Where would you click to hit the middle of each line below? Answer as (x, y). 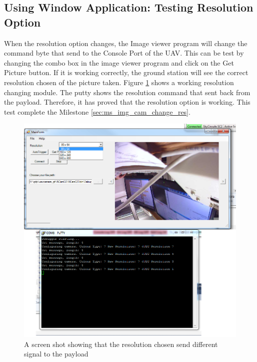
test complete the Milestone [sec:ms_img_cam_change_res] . (97, 111)
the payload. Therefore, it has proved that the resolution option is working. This (127, 102)
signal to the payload (56, 354)
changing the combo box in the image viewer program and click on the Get (119, 62)
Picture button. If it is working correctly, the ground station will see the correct (126, 72)
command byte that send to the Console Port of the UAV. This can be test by (124, 53)
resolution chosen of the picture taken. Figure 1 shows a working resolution (119, 82)
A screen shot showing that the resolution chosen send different (121, 344)
